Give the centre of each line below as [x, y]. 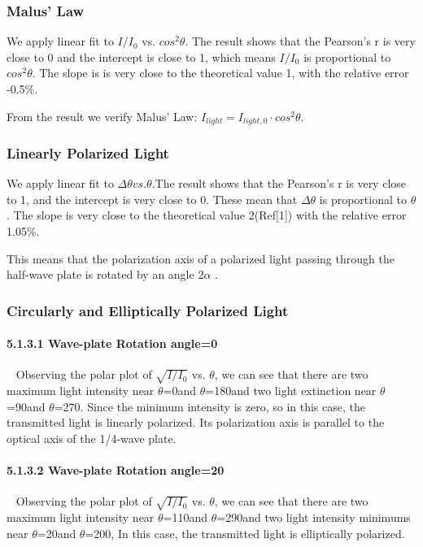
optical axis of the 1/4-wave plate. [92, 438]
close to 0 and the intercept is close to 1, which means [141, 56]
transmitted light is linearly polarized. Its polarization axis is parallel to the [196, 422]
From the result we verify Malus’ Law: [102, 116]
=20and [57, 533]
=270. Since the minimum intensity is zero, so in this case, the [209, 406]
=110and [185, 517]
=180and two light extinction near [291, 391]
